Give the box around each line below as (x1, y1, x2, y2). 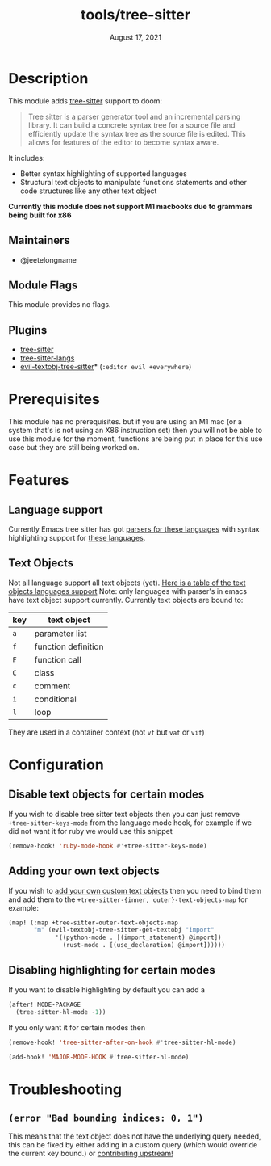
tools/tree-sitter (80, 6, 191, 24)
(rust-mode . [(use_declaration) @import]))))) (62, 941, 226, 949)
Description (8, 69, 89, 87)
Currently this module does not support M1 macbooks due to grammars (8, 201, 252, 211)
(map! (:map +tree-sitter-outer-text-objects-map (8, 919, 179, 927)
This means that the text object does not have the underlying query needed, (8, 1131, 261, 1141)
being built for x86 (8, 210, 72, 220)
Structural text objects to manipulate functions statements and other (19, 177, 248, 187)
